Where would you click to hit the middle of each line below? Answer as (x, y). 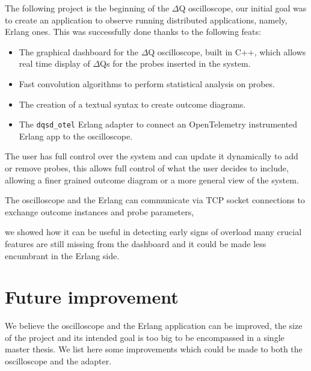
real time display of (54, 63)
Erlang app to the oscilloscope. (76, 136)
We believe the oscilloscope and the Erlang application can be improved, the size (154, 326)
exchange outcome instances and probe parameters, (100, 211)
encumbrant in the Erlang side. (62, 255)
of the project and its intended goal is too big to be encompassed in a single (145, 337)
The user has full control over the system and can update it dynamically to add (152, 156)
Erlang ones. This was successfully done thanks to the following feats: (133, 32)
